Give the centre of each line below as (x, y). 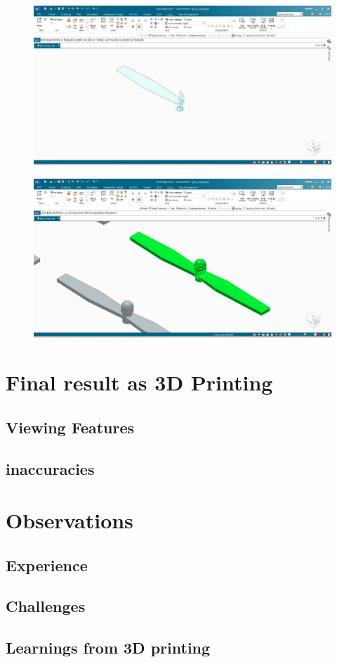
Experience (47, 565)
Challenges (46, 606)
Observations (70, 520)
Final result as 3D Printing (139, 382)
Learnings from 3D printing (108, 648)
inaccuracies (50, 468)
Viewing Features (70, 427)
